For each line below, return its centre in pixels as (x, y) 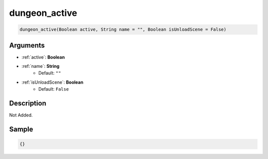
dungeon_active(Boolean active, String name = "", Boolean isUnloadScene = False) (123, 29)
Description (28, 103)
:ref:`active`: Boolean (43, 57)
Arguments (27, 45)
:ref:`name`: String (40, 66)
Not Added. (21, 115)
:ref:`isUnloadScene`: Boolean (53, 82)
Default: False (54, 89)
